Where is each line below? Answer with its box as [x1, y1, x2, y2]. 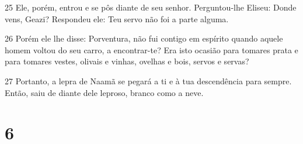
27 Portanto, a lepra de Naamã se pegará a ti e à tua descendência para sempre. [5, 74, 292, 87]
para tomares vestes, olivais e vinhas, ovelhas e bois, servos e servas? [5, 55, 249, 67]
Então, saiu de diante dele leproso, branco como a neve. [5, 86, 204, 98]
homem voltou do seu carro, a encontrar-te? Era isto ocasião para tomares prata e [5, 43, 298, 56]
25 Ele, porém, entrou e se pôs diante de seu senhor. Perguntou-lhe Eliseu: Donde [5, 1, 297, 13]
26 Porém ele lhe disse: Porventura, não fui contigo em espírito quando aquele [5, 32, 283, 44]
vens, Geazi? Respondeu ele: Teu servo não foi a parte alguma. [5, 12, 229, 25]
